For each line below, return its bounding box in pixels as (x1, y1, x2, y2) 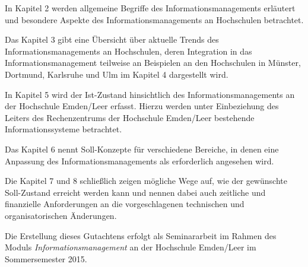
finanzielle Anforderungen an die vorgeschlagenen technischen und (5, 198, 245, 210)
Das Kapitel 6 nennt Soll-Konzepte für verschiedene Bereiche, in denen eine (5, 142, 279, 155)
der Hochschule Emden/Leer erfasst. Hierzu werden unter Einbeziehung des (5, 100, 279, 112)
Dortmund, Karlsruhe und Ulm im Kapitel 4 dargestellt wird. (5, 68, 228, 80)
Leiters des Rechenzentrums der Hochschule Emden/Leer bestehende (5, 111, 255, 123)
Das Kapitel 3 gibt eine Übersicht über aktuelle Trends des (5, 33, 219, 46)
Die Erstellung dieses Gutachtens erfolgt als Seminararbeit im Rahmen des (5, 229, 277, 241)
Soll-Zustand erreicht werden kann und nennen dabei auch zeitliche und (5, 186, 266, 198)
